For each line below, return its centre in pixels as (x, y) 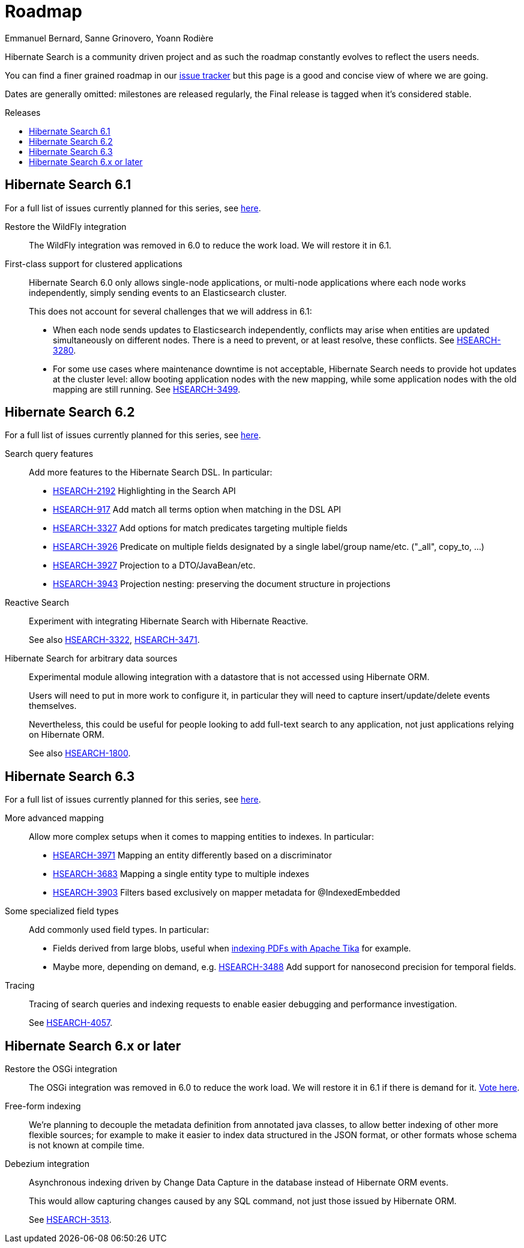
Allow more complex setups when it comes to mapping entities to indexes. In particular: (201, 837)
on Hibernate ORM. (67, 735)
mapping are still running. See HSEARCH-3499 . (147, 389)
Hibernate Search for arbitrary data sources (91, 659)
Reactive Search (37, 603)
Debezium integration (47, 1164)
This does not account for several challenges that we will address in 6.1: (170, 311)
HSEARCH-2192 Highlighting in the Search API (144, 491)
